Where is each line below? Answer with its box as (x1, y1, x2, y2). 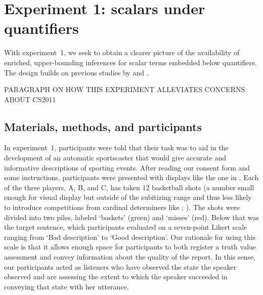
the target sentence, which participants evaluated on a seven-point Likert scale (4, 222, 247, 232)
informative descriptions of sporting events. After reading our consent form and (4, 162, 250, 173)
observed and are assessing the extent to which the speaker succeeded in (4, 271, 228, 282)
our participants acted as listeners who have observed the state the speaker (4, 261, 237, 272)
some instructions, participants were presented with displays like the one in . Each (4, 172, 259, 183)
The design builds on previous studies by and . (4, 67, 149, 77)
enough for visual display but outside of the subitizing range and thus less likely (4, 192, 252, 202)
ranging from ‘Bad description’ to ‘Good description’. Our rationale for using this (4, 231, 256, 242)
